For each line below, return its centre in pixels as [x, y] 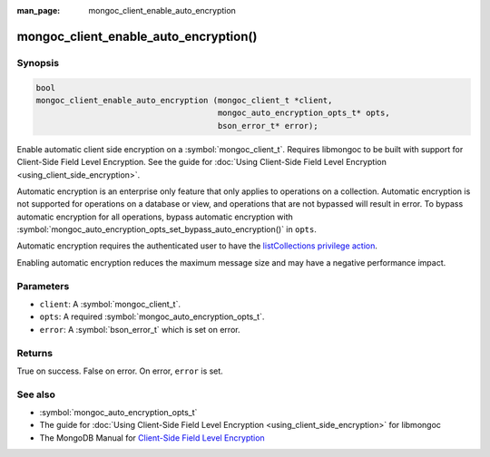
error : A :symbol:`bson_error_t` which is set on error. [140, 329]
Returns [35, 353]
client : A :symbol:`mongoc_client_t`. [110, 304]
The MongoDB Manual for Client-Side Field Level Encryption [152, 438]
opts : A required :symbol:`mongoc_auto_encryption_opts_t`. [152, 316]
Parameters [43, 286]
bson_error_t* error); [268, 126]
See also [36, 394]
